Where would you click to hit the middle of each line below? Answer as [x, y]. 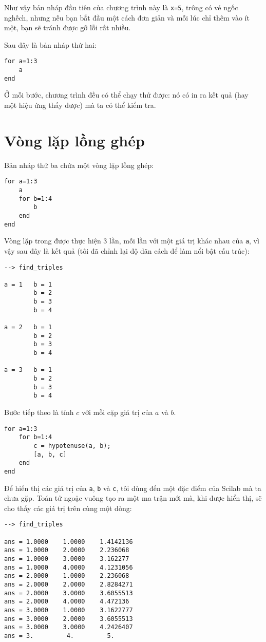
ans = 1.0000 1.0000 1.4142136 [69, 542]
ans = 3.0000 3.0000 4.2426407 [69, 627]
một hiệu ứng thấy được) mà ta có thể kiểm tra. [80, 105]
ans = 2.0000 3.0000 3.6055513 [69, 593]
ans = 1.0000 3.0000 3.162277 [67, 559]
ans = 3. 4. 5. [59, 636]
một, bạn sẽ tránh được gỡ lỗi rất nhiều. [68, 27]
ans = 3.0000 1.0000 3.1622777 [69, 610]
